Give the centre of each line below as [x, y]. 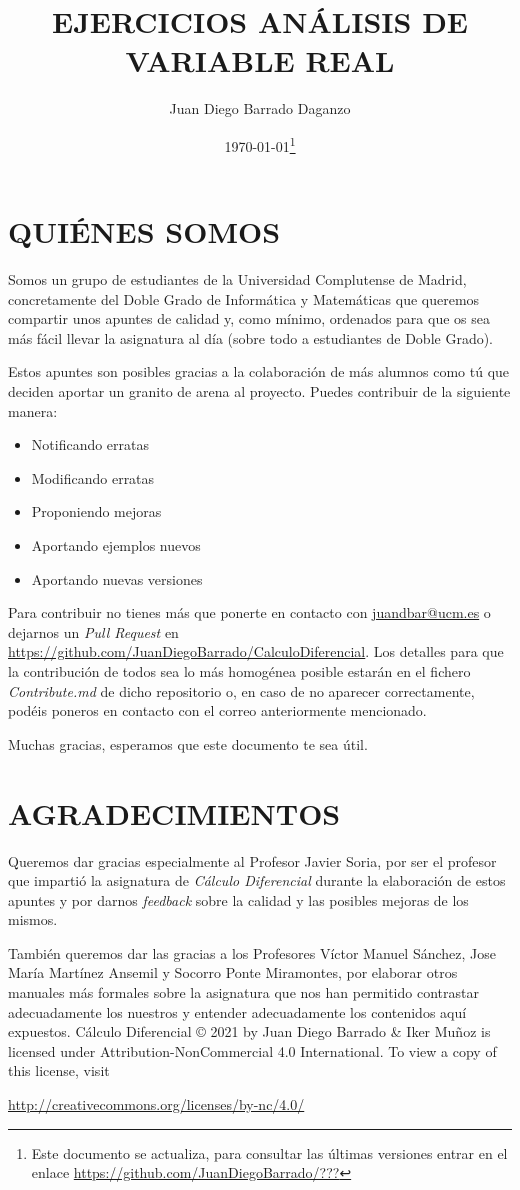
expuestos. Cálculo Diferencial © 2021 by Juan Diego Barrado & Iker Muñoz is [249, 1031]
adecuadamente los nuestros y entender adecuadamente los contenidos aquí [237, 1011]
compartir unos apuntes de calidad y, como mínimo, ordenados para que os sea [249, 318]
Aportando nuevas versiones [117, 578]
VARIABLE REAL [260, 60]
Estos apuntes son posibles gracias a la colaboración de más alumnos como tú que [259, 371]
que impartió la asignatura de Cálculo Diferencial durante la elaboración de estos [257, 880]
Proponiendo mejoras [96, 511]
